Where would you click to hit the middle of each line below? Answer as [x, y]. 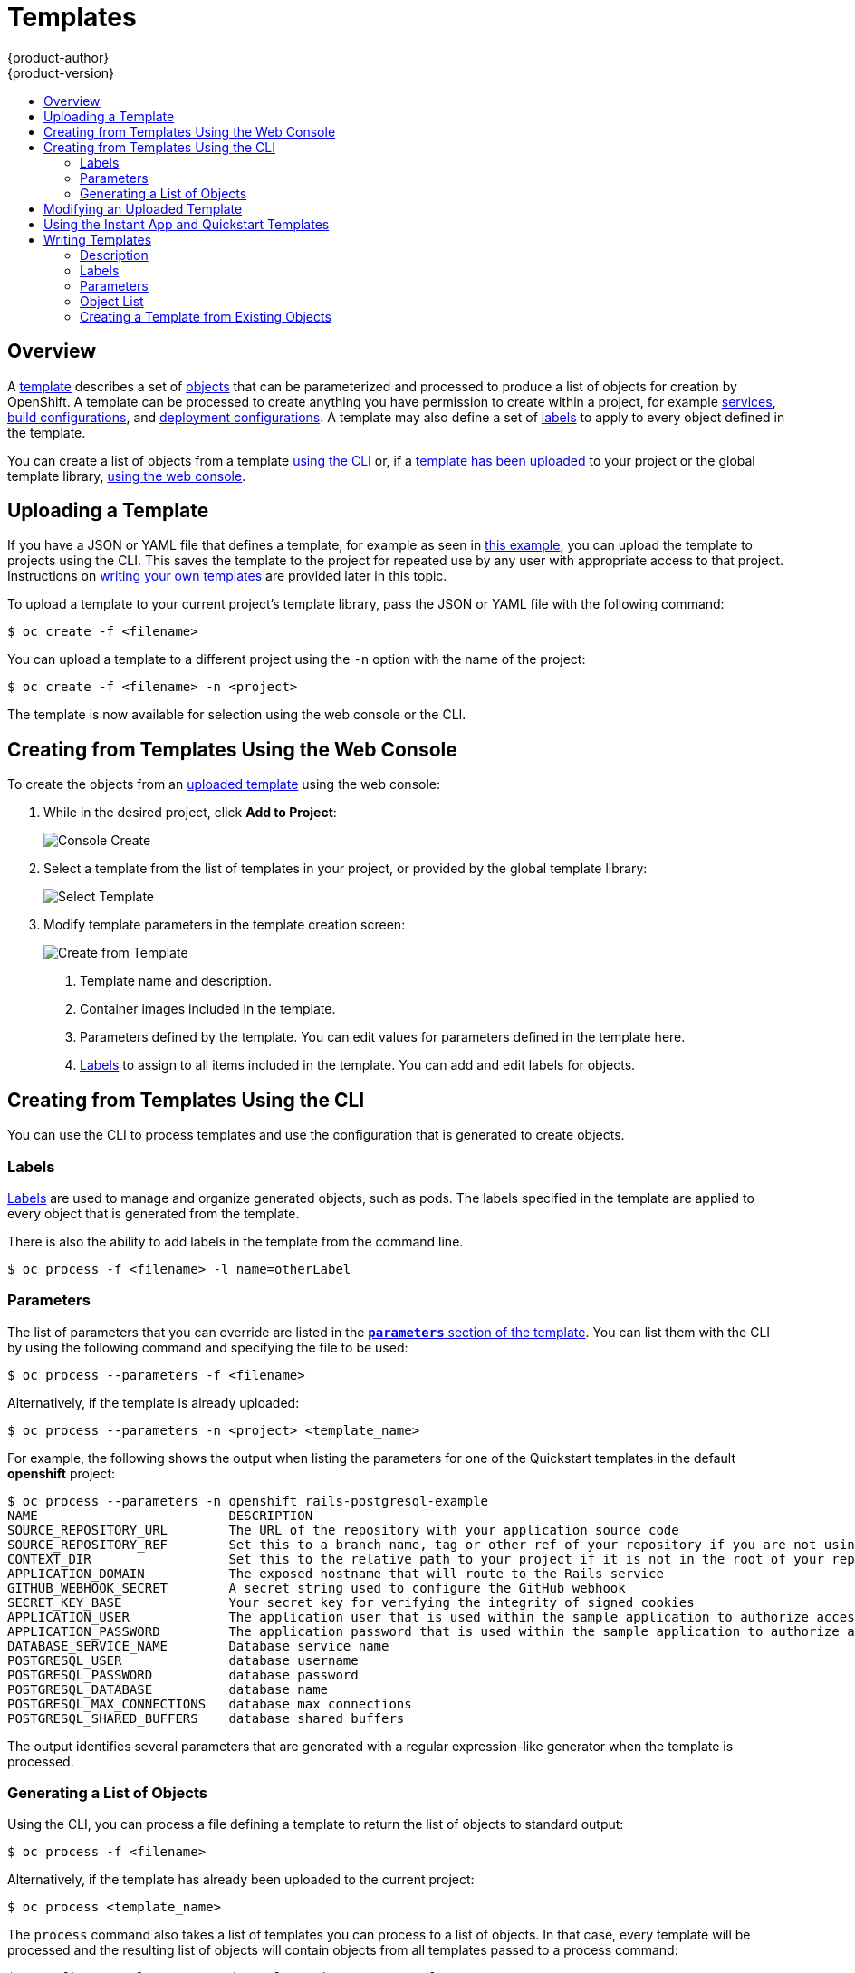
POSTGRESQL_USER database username [183, 1660]
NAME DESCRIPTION [160, 1515]
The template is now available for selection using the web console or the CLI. [237, 715]
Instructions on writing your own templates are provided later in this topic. [227, 576]
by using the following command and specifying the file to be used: [208, 1347]
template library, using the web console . [127, 476]
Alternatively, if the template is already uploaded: [154, 1402]
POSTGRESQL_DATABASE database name [168, 1689]
